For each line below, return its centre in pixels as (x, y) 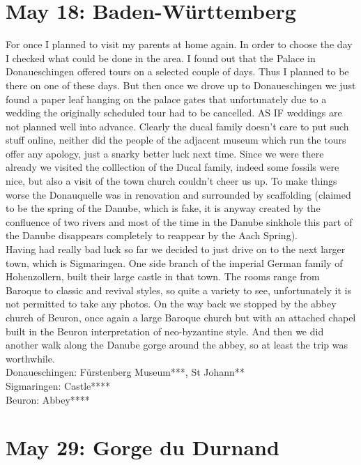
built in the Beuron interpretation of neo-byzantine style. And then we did (165, 331)
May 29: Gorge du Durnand (143, 447)
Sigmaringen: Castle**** (58, 385)
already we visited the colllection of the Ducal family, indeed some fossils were (172, 167)
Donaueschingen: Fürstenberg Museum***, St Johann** (125, 372)
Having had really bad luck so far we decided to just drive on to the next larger (176, 249)
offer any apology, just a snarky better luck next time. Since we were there (165, 153)
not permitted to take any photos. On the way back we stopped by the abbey (171, 304)
